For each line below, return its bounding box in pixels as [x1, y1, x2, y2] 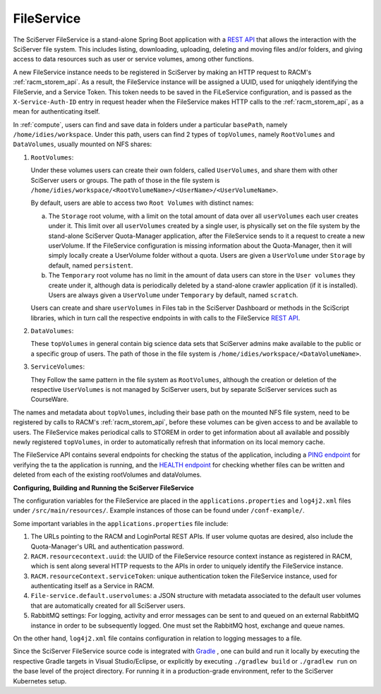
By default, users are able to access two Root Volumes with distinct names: [30, 198, 254, 208]
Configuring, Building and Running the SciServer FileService [13, 484, 194, 492]
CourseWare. [30, 395, 69, 404]
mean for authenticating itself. [13, 107, 100, 116]
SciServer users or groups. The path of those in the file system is [30, 176, 220, 184]
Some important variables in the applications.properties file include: [13, 519, 229, 527]
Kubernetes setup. [13, 676, 67, 685]
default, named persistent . [48, 261, 133, 270]
